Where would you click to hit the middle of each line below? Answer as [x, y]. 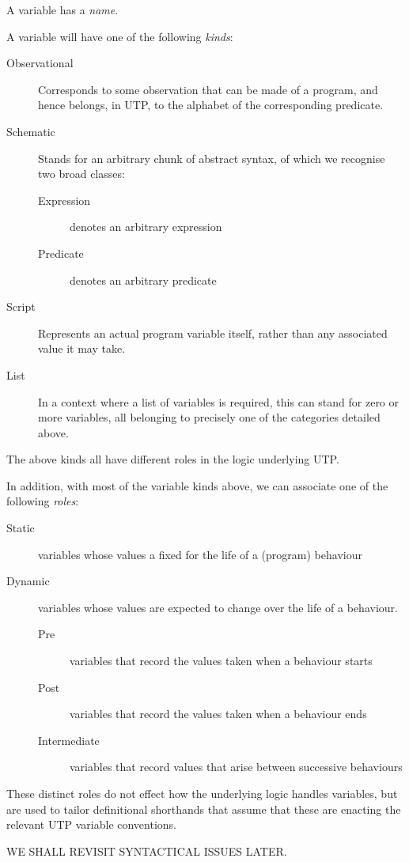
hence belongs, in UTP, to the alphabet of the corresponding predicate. [211, 105]
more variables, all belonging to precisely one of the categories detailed [209, 417]
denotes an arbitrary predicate [143, 280]
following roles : [43, 501]
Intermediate [69, 740]
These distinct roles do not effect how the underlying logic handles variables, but [202, 793]
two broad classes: [81, 174]
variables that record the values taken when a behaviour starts [221, 661]
